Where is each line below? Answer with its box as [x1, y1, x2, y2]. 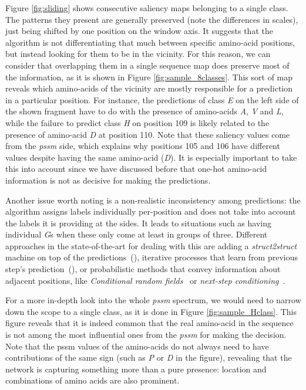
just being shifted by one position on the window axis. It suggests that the [5, 25, 273, 37]
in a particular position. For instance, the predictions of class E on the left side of [5, 93, 299, 106]
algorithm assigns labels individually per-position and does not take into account [5, 205, 296, 218]
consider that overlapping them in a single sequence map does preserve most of [5, 59, 290, 71]
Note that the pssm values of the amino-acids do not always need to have [5, 340, 269, 352]
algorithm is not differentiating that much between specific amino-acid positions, [5, 36, 295, 48]
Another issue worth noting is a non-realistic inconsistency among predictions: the [5, 194, 301, 206]
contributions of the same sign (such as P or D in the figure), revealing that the [5, 351, 292, 364]
